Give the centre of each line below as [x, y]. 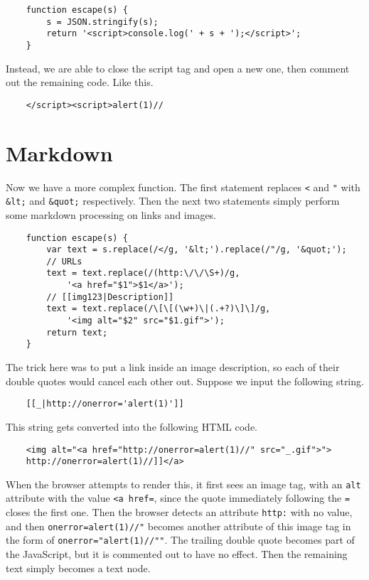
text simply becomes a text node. [78, 568]
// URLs [64, 261]
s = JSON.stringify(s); [102, 22]
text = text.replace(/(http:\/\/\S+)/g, [143, 273]
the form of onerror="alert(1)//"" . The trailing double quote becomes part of [180, 540]
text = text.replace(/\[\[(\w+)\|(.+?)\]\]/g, [159, 309]
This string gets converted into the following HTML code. [132, 426]
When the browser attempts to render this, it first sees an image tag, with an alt [183, 484]
